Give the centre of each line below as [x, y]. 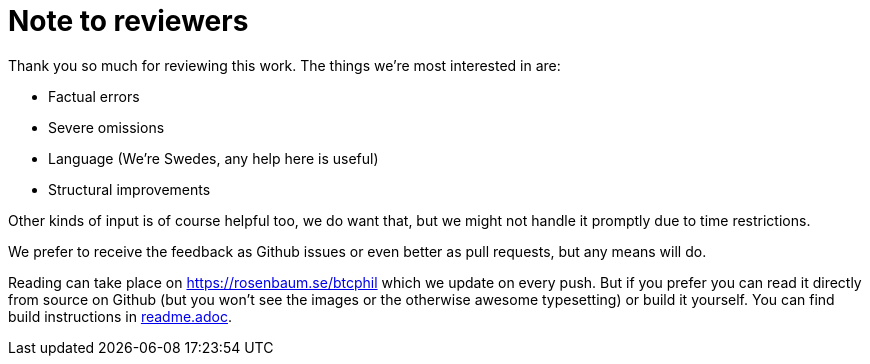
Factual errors [94, 96]
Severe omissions [106, 127]
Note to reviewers [128, 21]
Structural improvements [129, 189]
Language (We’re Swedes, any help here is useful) [213, 158]
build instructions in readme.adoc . [120, 316]
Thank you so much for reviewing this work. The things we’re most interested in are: [284, 65]
